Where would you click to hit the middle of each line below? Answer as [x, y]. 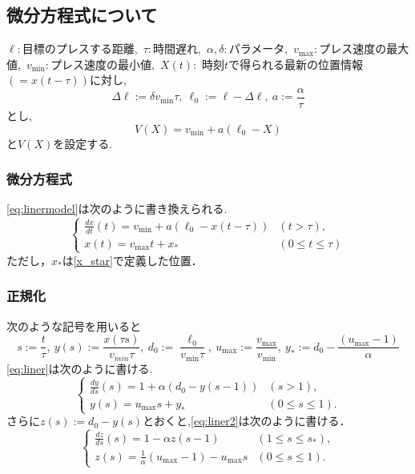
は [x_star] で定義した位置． [132, 260]
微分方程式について [82, 15]
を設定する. [83, 143]
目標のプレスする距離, [80, 48]
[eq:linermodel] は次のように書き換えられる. [117, 209]
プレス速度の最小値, [103, 64]
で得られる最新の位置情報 [296, 64]
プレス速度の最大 [364, 48]
